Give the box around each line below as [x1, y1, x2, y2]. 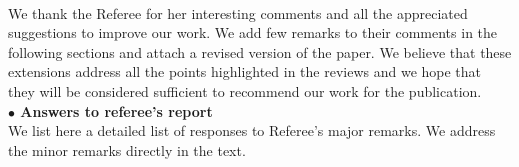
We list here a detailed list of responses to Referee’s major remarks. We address [8, 120, 496, 141]
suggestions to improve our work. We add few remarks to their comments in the [8, 22, 498, 43]
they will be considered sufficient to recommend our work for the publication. [8, 80, 482, 101]
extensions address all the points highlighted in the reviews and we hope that [8, 61, 482, 82]
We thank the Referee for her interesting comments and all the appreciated [8, 2, 468, 23]
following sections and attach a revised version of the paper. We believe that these [8, 41, 512, 62]
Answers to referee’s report [20, 100, 213, 121]
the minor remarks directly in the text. [8, 139, 246, 160]
